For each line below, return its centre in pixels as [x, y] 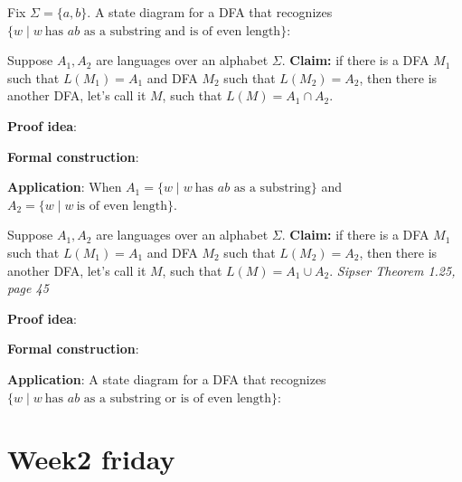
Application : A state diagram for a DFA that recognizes [167, 378]
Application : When [65, 187]
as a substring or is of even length [178, 398]
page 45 [28, 288]
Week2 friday [91, 459]
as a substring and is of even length [182, 31]
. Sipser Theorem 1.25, [392, 270]
